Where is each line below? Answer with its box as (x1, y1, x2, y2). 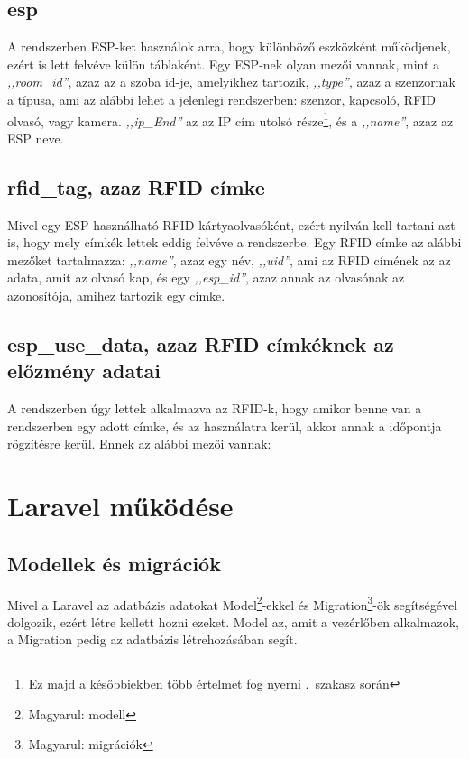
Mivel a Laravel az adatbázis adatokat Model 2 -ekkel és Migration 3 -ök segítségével (7, 592, 458, 614)
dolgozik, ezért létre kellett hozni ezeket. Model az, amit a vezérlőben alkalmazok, (7, 612, 459, 631)
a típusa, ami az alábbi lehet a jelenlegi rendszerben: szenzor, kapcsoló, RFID (7, 89, 437, 108)
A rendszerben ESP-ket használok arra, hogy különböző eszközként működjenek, (7, 37, 451, 56)
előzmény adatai (7, 356, 161, 384)
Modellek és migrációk (7, 549, 221, 577)
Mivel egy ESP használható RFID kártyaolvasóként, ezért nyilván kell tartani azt (7, 215, 455, 234)
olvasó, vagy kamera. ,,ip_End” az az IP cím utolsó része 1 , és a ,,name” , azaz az (7, 108, 454, 130)
